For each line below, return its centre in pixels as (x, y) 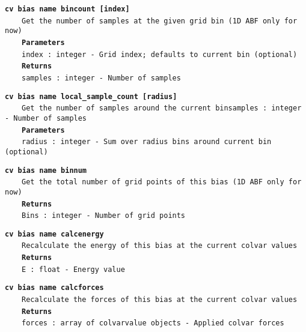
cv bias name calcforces (54, 288)
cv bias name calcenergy (54, 234)
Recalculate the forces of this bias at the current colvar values (160, 300)
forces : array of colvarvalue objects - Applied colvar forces (153, 323)
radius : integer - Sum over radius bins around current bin (147, 142)
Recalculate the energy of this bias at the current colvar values (160, 246)
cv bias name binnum (46, 170)
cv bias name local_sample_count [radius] (91, 96)
